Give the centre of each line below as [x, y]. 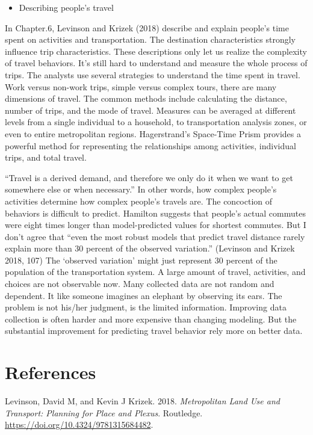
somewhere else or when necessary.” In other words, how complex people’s [141, 189]
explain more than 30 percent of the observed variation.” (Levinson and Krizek [150, 248]
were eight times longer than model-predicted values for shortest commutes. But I [156, 225]
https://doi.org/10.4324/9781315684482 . [79, 424]
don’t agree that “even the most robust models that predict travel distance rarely [155, 236]
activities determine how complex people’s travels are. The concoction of [139, 201]
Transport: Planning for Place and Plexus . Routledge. [104, 412]
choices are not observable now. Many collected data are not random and [140, 284]
